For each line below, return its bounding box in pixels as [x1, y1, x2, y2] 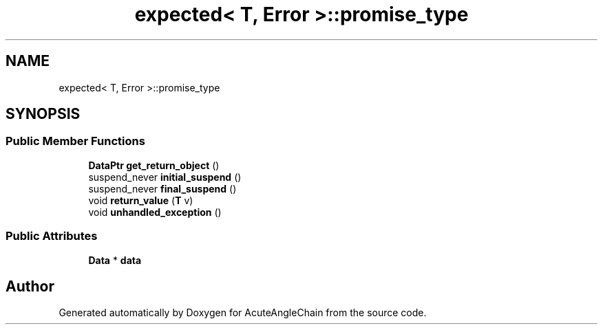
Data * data [88, 254, 142, 266]
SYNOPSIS [6, 105, 81, 123]
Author [6, 277, 54, 295]
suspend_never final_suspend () [88, 182, 237, 195]
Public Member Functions [6, 134, 145, 148]
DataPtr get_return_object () [88, 159, 220, 171]
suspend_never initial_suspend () [88, 170, 242, 183]
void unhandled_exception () [88, 206, 222, 218]
